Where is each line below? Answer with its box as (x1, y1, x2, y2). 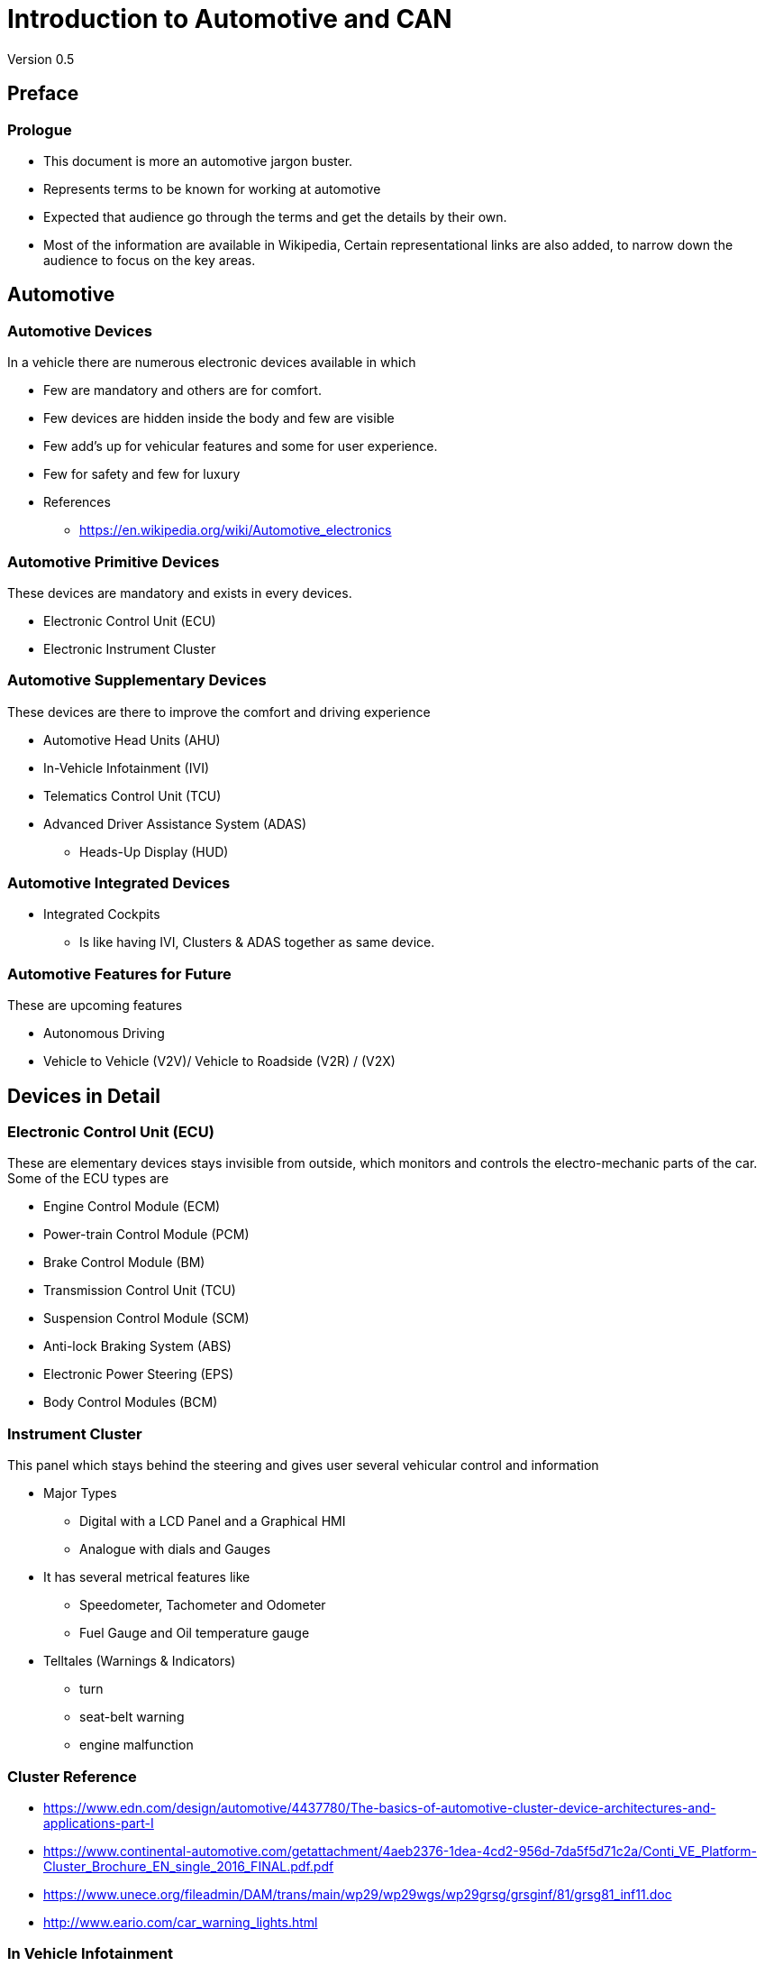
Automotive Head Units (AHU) (43, 731, 221, 748)
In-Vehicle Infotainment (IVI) (43, 759, 210, 776)
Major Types (43, 1485, 117, 1502)
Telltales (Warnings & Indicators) (43, 1653, 236, 1669)
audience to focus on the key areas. (43, 252, 256, 268)
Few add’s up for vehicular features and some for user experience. (43, 438, 438, 455)
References (43, 494, 111, 510)
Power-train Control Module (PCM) (43, 1226, 250, 1243)
